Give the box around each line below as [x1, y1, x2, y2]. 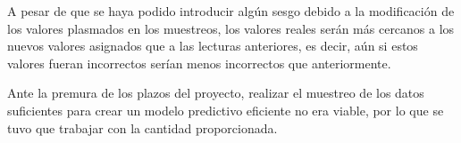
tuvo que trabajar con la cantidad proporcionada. [7, 118, 278, 137]
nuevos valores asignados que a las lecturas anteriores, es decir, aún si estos [7, 36, 418, 55]
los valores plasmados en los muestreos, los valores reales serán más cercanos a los [7, 19, 455, 37]
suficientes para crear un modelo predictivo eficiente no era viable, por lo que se [7, 100, 444, 119]
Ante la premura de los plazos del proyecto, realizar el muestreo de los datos [7, 83, 424, 102]
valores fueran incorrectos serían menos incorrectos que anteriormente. [7, 53, 391, 72]
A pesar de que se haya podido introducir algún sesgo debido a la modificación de [7, 2, 455, 20]
